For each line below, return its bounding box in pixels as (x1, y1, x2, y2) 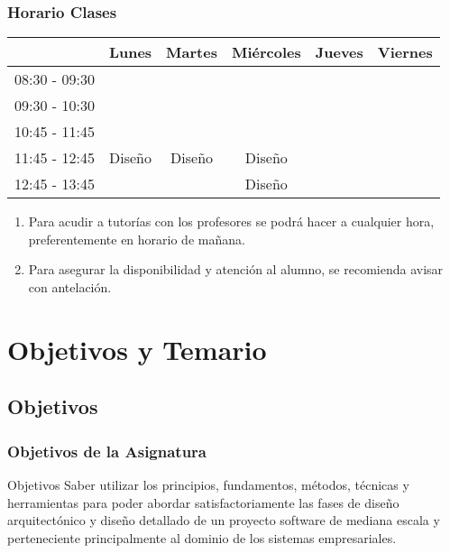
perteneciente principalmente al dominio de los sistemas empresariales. (7, 528, 397, 547)
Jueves (315, 41, 363, 63)
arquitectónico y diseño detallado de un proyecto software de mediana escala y (7, 511, 440, 530)
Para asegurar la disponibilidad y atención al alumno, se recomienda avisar (28, 260, 444, 279)
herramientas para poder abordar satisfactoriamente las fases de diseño (7, 493, 399, 512)
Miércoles (231, 41, 301, 63)
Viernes (377, 41, 433, 63)
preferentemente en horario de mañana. (28, 229, 245, 248)
